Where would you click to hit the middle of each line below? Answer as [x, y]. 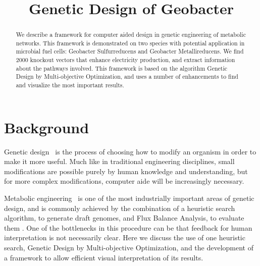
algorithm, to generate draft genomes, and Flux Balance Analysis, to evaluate [124, 218]
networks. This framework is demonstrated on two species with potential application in [130, 43]
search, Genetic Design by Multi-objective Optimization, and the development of [129, 248]
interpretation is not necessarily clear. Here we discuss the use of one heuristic [125, 237]
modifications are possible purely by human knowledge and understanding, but [126, 171]
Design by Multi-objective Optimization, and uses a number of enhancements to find [127, 76]
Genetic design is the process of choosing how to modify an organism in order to [130, 151]
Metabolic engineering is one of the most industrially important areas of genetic [129, 198]
